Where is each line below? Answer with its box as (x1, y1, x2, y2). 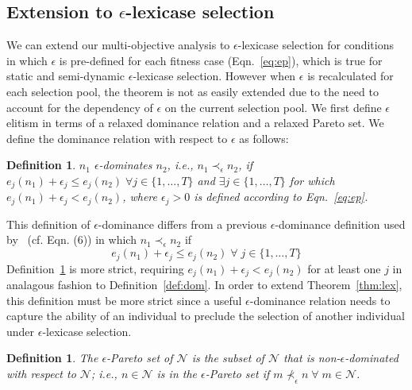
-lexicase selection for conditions (237, 37, 394, 53)
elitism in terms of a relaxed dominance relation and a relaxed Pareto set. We (6, 114, 384, 131)
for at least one (307, 260, 381, 276)
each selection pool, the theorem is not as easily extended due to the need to (6, 83, 379, 99)
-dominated (345, 349, 399, 366)
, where (122, 188, 157, 205)
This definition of (6, 215, 90, 232)
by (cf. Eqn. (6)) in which (6, 231, 137, 248)
